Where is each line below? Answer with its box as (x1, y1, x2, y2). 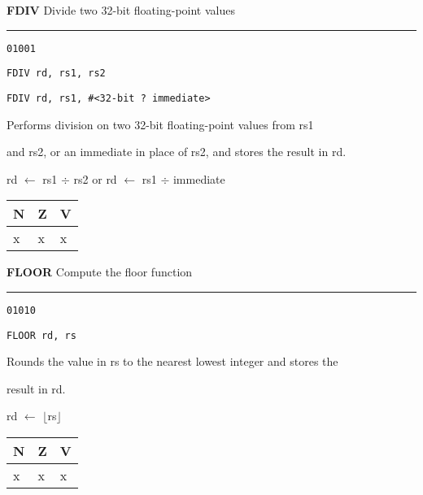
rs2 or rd (73, 170, 117, 187)
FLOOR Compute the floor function (7, 263, 193, 280)
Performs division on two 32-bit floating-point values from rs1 (7, 115, 314, 132)
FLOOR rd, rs (7, 329, 76, 341)
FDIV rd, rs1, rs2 (7, 67, 106, 80)
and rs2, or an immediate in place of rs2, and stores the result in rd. (7, 143, 347, 160)
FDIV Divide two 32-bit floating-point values (7, 2, 235, 18)
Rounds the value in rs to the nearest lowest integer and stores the (7, 353, 338, 370)
